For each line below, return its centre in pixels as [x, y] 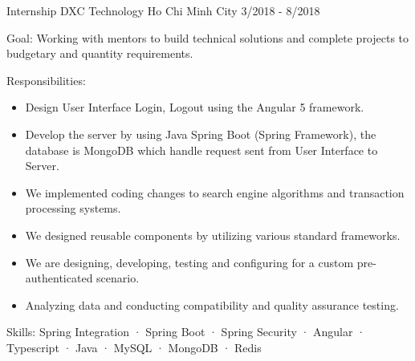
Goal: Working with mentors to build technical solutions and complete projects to [208, 37]
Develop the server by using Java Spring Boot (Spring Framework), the [201, 134]
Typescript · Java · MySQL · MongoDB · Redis [134, 347]
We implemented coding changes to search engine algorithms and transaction [215, 192]
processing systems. [73, 208]
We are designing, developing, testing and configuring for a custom [189, 262]
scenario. [118, 278]
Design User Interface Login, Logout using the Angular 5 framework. [195, 107]
